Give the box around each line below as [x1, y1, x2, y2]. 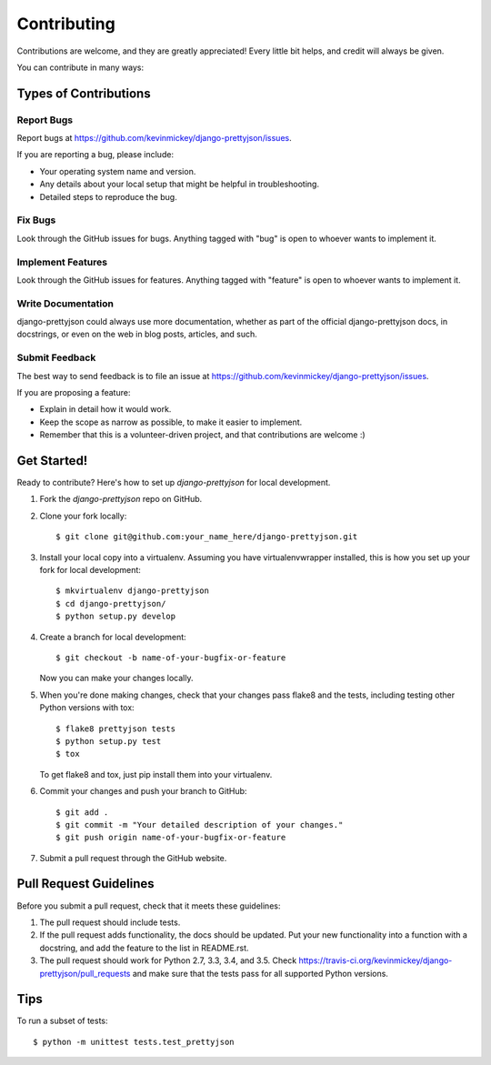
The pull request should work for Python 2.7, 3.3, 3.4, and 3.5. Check [39, 955, 297, 966]
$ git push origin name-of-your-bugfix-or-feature [55, 832, 286, 843]
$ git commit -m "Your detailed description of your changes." [55, 819, 344, 829]
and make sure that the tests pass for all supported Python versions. [132, 968, 388, 979]
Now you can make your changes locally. [39, 673, 194, 684]
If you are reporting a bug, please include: [16, 149, 175, 160]
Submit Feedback [16, 351, 96, 364]
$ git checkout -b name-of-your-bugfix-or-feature [55, 652, 286, 663]
